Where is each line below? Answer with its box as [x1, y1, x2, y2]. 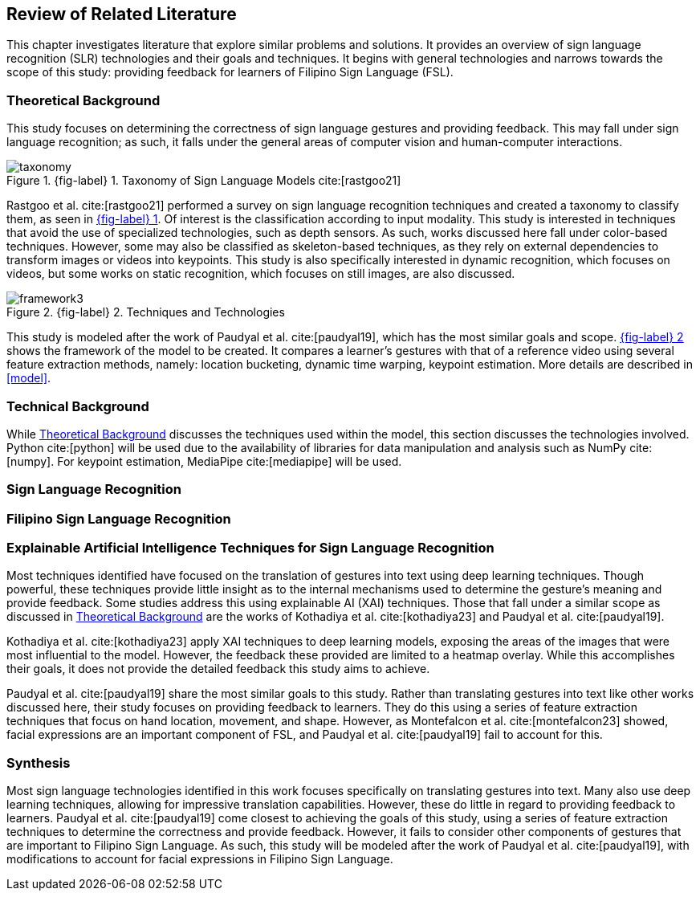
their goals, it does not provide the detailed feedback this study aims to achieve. [6, 662, 430, 676]
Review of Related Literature [6, 4, 237, 24]
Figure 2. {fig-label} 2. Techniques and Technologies [6, 305, 285, 320]
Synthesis [6, 754, 71, 771]
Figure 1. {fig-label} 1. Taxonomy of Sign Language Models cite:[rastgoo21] [6, 173, 401, 188]
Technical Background [6, 398, 149, 414]
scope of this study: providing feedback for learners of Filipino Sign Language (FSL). [6, 65, 454, 80]
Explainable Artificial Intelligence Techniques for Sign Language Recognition [6, 540, 494, 557]
